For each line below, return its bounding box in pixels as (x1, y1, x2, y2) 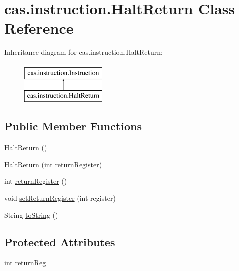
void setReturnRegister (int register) (4, 193, 116, 203)
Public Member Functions (4, 118, 142, 134)
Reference (4, 18, 74, 38)
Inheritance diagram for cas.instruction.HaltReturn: (4, 47, 163, 57)
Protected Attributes (4, 234, 115, 249)
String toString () (4, 209, 58, 220)
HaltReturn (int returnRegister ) (4, 159, 102, 169)
